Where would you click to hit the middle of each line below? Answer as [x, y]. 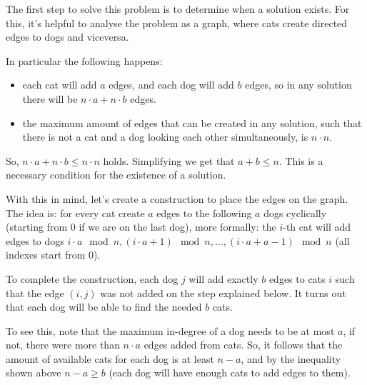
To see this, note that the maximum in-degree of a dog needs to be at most [170, 330]
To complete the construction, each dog [92, 278]
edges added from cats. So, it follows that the [243, 345]
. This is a [301, 160]
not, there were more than [63, 345]
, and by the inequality [291, 358]
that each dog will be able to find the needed [104, 307]
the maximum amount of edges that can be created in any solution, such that [192, 122]
